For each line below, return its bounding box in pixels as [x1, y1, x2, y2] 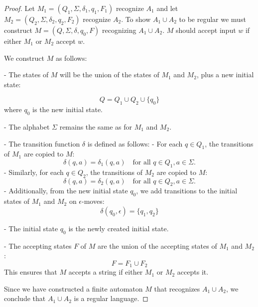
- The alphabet [4, 121, 50, 132]
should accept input [175, 25, 236, 35]
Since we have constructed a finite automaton [4, 283, 143, 294]
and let [156, 3, 178, 13]
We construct [4, 52, 45, 63]
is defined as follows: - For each [87, 138, 183, 149]
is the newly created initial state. [68, 223, 169, 233]
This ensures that [4, 267, 57, 277]
